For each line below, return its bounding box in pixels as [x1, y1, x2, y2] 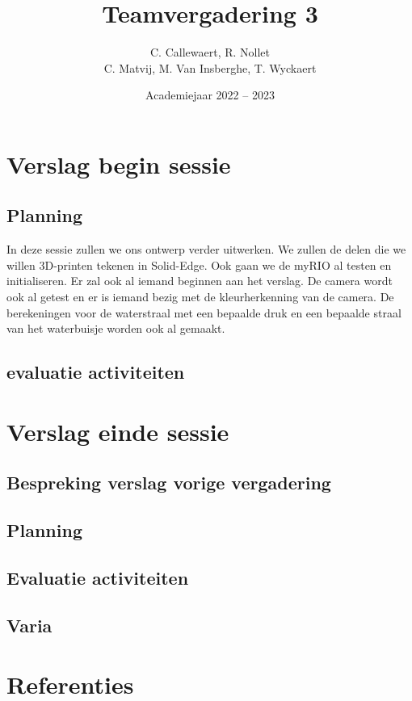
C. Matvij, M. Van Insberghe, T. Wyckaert [103, 59, 317, 76]
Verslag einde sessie [6, 414, 229, 447]
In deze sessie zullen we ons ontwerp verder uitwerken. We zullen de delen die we [6, 241, 406, 258]
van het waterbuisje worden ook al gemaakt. [6, 320, 225, 337]
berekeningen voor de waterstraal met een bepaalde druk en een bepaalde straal [6, 304, 401, 321]
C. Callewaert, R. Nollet [150, 44, 270, 61]
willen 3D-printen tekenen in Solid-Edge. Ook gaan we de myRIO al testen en [6, 256, 392, 273]
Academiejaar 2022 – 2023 [145, 86, 275, 103]
